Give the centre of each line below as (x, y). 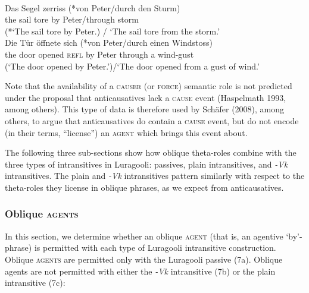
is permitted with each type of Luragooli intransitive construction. (155, 248)
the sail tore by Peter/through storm (72, 19)
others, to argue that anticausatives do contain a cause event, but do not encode (152, 120)
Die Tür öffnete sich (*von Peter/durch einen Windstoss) (109, 42)
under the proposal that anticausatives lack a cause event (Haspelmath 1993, (146, 97)
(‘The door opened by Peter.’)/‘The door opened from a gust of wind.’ (132, 66)
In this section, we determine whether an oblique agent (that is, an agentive (144, 236)
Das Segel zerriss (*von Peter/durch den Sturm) (93, 7)
